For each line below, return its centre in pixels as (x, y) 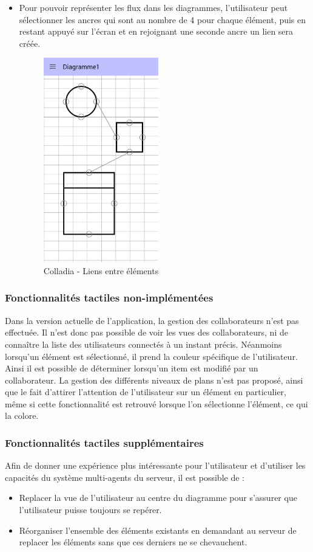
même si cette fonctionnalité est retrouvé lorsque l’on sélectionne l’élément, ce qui (156, 403)
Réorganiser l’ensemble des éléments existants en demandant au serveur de (158, 530)
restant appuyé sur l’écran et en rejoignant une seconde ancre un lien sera (156, 31)
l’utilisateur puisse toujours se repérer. (90, 510)
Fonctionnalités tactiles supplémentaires (104, 442)
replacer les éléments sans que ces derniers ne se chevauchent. (133, 542)
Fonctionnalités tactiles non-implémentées (109, 298)
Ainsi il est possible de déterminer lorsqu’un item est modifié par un (132, 368)
